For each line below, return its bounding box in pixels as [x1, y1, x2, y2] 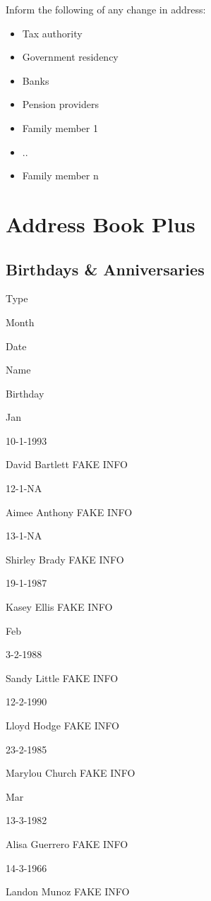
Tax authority [22, 25, 83, 40]
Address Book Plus [6, 209, 195, 238]
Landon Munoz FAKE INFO [6, 884, 130, 899]
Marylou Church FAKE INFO [6, 765, 135, 780]
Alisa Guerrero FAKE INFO [6, 836, 128, 851]
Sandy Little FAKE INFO [6, 670, 119, 685]
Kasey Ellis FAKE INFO [6, 599, 113, 614]
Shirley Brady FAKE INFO [6, 551, 124, 566]
